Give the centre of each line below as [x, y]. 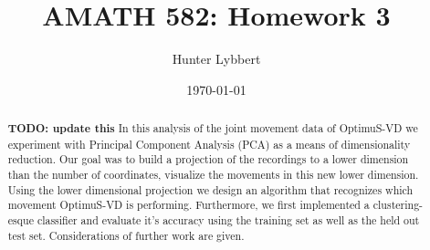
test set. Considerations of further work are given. [126, 235]
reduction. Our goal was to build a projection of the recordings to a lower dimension [208, 159]
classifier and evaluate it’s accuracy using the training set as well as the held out [228, 220]
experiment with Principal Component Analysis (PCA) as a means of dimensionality [209, 144]
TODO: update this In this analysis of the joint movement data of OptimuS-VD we [213, 129]
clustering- [398, 205]
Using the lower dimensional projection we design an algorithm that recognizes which [210, 189]
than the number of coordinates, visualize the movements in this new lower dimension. [213, 175]
